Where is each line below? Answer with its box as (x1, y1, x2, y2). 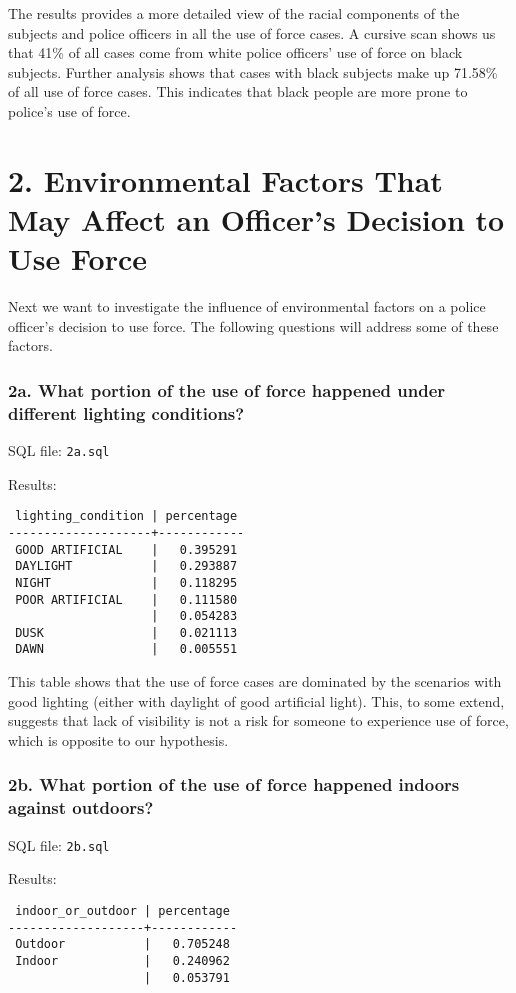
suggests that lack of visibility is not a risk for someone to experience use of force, (8, 710, 509, 731)
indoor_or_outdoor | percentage (15, 903, 230, 918)
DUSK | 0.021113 (15, 625, 238, 640)
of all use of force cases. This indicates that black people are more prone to (8, 81, 468, 102)
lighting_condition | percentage (15, 509, 238, 524)
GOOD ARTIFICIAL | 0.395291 (15, 542, 238, 557)
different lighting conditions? (8, 400, 245, 425)
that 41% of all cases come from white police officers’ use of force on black (8, 42, 463, 63)
